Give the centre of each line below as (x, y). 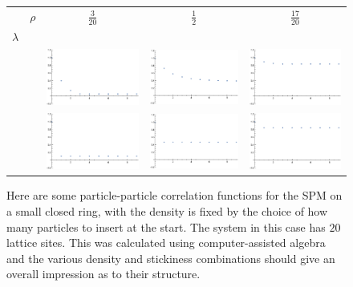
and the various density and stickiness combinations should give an (171, 258)
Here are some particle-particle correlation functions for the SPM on (174, 195)
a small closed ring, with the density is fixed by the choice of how (167, 210)
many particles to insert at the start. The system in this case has (166, 226)
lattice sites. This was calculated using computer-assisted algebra (166, 243)
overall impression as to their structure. (103, 274)
